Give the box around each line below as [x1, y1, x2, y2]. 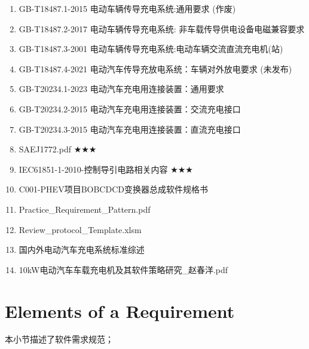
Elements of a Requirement [5, 298, 235, 323]
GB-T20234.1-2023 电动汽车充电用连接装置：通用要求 [19, 82, 224, 95]
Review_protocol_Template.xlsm [19, 223, 142, 235]
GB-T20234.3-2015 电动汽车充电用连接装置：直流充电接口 [19, 123, 241, 135]
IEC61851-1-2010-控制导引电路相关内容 [19, 163, 168, 175]
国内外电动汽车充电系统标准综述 [19, 243, 145, 256]
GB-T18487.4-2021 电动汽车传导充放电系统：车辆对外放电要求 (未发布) [19, 62, 292, 75]
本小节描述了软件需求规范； [5, 333, 114, 345]
